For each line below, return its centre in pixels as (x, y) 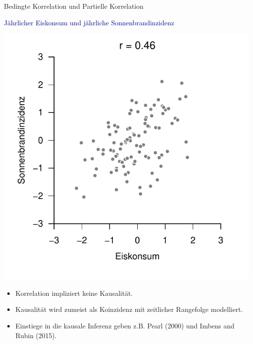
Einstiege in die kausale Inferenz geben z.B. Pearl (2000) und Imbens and (125, 325)
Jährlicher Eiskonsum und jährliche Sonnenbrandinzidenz (89, 22)
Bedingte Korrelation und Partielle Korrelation (74, 6)
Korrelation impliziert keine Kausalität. (74, 293)
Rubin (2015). (36, 335)
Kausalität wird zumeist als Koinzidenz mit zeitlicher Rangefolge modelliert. (129, 309)
